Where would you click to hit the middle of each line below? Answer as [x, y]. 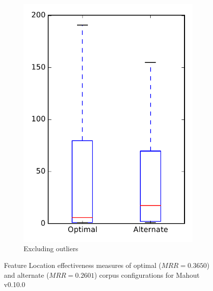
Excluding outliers [51, 248]
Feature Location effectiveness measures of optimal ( [83, 265]
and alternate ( [27, 275]
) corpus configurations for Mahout [147, 275]
